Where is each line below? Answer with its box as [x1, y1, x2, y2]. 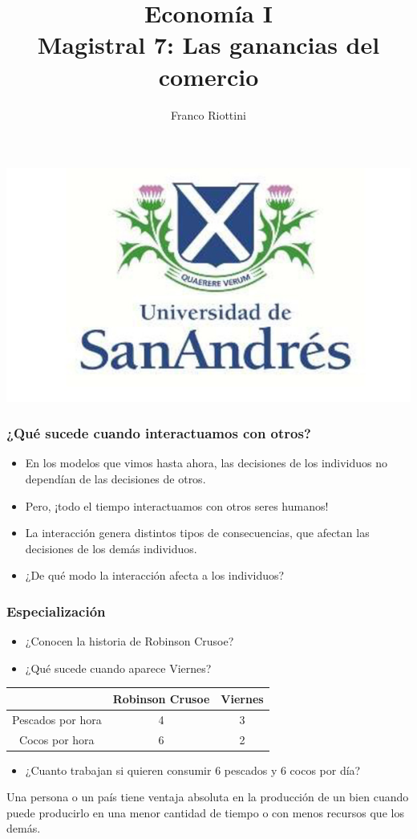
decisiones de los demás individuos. [25, 540, 197, 556]
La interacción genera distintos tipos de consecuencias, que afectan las [25, 524, 370, 541]
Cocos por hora [19, 731, 95, 747]
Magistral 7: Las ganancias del [37, 28, 380, 61]
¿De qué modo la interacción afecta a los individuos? [25, 567, 285, 584]
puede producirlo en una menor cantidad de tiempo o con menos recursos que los [6, 804, 404, 821]
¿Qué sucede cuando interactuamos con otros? [6, 423, 311, 443]
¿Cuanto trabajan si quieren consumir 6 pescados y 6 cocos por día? [25, 761, 361, 778]
